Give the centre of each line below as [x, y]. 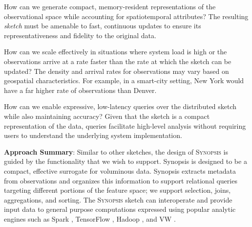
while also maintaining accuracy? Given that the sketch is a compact [107, 116]
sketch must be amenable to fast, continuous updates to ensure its [103, 26]
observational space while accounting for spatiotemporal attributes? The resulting [126, 16]
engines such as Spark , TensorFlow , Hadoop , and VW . [90, 218]
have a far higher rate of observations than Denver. [80, 90]
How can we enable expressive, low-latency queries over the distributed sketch [120, 106]
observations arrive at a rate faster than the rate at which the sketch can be [118, 61]
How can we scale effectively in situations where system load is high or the [115, 52]
